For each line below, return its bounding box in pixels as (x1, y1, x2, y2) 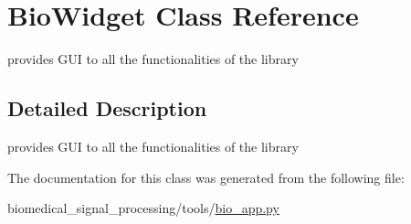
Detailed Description (7, 94, 207, 123)
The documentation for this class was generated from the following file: (7, 167, 405, 187)
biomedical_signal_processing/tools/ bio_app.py (7, 198, 279, 218)
